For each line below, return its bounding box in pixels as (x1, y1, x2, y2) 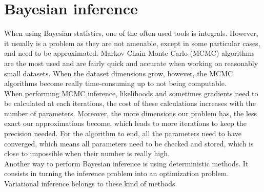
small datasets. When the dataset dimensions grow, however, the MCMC (4, 68, 233, 78)
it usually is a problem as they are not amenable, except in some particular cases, (4, 37, 260, 48)
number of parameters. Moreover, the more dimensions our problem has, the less (4, 108, 257, 118)
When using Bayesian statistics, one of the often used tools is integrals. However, (4, 28, 258, 38)
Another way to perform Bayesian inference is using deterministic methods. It (4, 158, 249, 168)
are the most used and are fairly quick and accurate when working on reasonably (4, 57, 258, 68)
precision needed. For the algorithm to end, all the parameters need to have (4, 128, 241, 139)
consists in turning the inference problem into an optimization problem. (4, 168, 229, 179)
